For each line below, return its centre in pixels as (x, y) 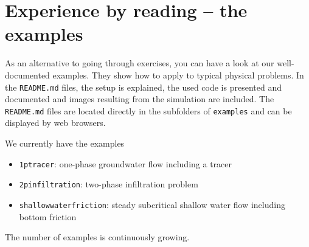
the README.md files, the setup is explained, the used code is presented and (143, 87)
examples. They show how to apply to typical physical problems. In (178, 75)
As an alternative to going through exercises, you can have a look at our (140, 63)
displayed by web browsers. (55, 123)
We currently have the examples (65, 143)
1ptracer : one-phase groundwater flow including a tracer (125, 163)
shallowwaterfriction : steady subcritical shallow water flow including (152, 204)
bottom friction (48, 216)
